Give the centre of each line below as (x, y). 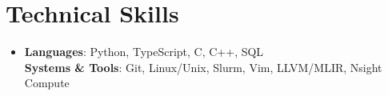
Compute (47, 83)
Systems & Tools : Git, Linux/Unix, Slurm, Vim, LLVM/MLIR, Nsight (203, 67)
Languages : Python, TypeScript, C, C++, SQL (144, 52)
